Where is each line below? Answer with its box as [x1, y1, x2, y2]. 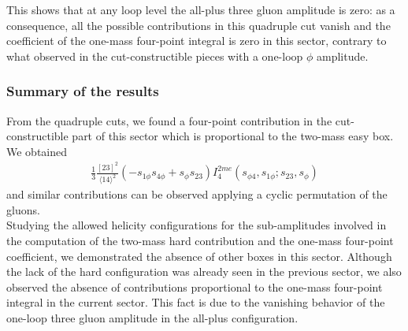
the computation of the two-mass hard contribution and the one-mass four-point [6, 232, 394, 248]
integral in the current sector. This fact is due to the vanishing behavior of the [6, 294, 385, 311]
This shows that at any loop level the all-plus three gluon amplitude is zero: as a [6, 2, 395, 17]
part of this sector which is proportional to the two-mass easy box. [72, 128, 394, 144]
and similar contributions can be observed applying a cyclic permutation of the [6, 186, 388, 203]
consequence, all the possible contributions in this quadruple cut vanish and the [6, 17, 391, 33]
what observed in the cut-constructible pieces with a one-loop [6, 47, 303, 64]
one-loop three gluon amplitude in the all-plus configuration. [6, 309, 299, 325]
